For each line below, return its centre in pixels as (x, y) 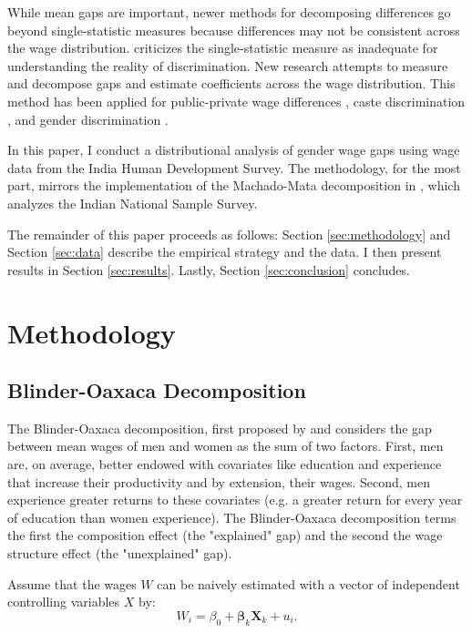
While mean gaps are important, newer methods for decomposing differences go (229, 12)
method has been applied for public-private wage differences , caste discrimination (236, 101)
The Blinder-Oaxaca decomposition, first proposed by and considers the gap (220, 428)
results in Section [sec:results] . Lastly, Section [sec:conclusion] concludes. (209, 269)
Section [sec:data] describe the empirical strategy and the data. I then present (225, 252)
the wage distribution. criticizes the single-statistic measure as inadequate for (223, 48)
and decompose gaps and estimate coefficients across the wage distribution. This (231, 83)
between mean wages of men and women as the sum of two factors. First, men (226, 446)
